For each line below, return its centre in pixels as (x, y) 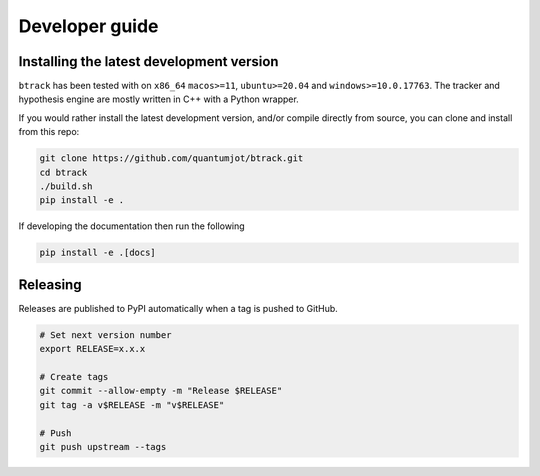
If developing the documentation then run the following (131, 226)
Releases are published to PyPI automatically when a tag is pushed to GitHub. (178, 308)
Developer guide (88, 26)
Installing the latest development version (148, 61)
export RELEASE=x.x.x (92, 349)
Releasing (50, 284)
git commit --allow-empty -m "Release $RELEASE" (161, 391)
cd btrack (63, 172)
